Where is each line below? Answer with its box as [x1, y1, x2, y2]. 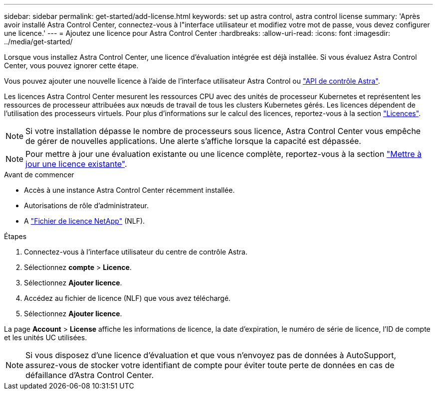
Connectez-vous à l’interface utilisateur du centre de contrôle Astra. [24, 248, 247, 256]
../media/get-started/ [4, 37, 73, 46]
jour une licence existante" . [25, 159, 127, 169]
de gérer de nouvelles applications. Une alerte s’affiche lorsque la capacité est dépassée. [25, 136, 361, 146]
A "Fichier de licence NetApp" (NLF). [24, 217, 145, 225]
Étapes [4, 232, 27, 241]
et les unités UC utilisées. [4, 333, 87, 342]
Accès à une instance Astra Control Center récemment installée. [24, 186, 235, 194]
